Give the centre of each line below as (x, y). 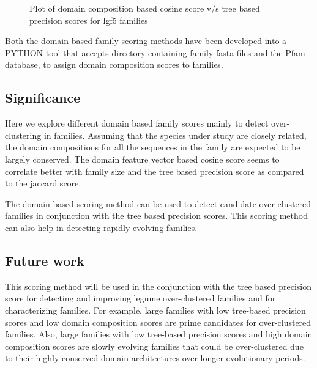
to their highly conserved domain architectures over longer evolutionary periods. (155, 358)
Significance (43, 98)
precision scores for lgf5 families (89, 20)
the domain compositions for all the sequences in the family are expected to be (153, 147)
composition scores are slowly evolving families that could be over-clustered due (154, 346)
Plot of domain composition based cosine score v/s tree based (145, 8)
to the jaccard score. (43, 183)
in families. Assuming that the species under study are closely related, (175, 135)
